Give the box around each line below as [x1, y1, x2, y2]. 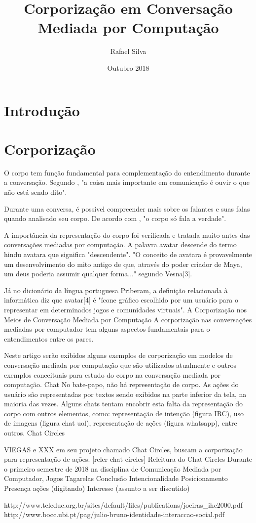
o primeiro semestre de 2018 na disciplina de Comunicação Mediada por [4, 463, 221, 474]
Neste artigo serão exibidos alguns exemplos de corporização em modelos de [4, 350, 233, 360]
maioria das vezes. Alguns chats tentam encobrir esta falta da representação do [4, 398, 243, 409]
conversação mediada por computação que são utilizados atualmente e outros [4, 359, 236, 370]
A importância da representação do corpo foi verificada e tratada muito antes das [4, 229, 250, 240]
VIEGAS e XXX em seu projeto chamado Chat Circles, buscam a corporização [4, 444, 243, 454]
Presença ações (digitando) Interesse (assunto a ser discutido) [4, 483, 190, 493]
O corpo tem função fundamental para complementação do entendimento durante [4, 167, 250, 177]
